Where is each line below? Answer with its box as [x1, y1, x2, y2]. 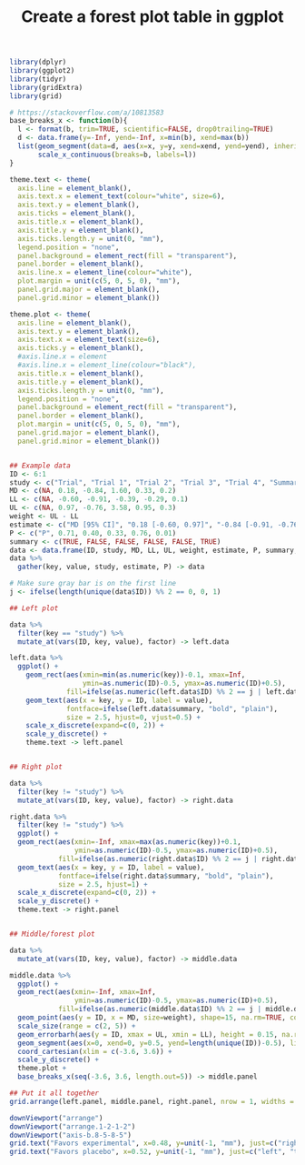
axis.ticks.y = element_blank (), [17, 344, 144, 353]
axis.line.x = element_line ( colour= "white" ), [17, 268, 193, 277]
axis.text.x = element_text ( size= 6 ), [17, 335, 161, 345]
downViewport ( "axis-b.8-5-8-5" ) [9, 1130, 132, 1140]
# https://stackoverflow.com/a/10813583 [9, 107, 165, 117]
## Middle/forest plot [9, 929, 95, 939]
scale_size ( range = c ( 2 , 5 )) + [17, 1021, 136, 1030]
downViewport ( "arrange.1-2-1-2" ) [9, 1121, 136, 1131]
